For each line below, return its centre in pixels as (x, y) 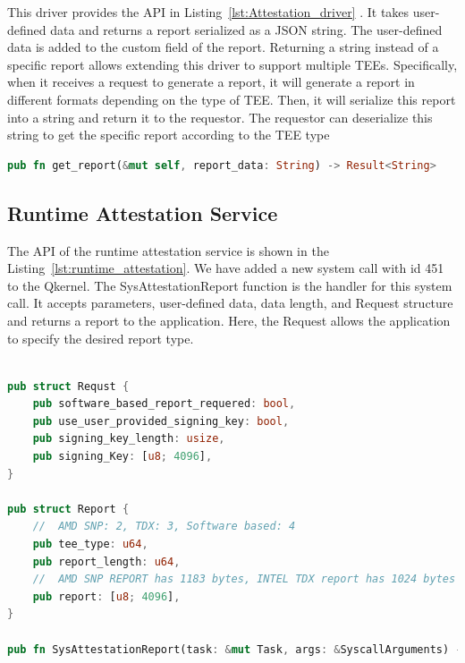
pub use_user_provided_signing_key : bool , (161, 421)
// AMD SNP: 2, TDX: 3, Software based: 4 (164, 527)
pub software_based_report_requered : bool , (164, 404)
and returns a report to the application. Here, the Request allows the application (229, 320)
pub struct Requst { (68, 386)
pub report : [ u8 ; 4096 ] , (106, 596)
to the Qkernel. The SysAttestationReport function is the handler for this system (230, 285)
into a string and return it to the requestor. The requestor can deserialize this (220, 117)
